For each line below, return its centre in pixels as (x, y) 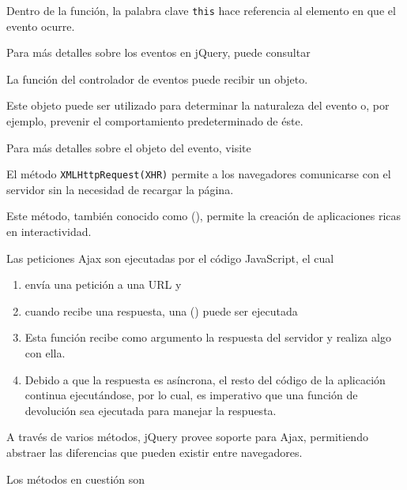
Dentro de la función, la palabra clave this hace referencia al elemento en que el (201, 10)
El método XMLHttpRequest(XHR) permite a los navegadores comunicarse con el (199, 174)
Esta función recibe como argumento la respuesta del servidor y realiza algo (208, 337)
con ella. (45, 353)
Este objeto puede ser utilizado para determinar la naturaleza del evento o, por (198, 105)
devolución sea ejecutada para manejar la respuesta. (151, 410)
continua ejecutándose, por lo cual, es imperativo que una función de (191, 395)
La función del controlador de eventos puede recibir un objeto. (157, 79)
